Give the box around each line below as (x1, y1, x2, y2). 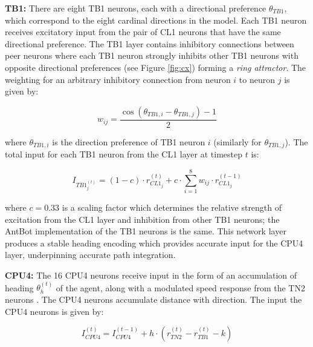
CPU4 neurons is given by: (5, 305, 104, 317)
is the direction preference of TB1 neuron (52, 135, 205, 148)
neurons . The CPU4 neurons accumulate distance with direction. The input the (5, 292, 302, 305)
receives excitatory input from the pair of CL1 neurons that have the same (5, 25, 281, 38)
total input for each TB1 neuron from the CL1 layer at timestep (5, 148, 242, 160)
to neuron (239, 73, 276, 85)
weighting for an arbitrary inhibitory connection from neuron (5, 73, 231, 85)
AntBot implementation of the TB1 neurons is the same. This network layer (5, 225, 286, 237)
